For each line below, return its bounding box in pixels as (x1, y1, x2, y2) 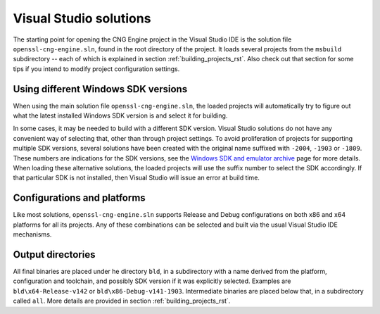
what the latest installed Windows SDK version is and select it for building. (13, 111, 228, 120)
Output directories (13, 249, 96, 260)
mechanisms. (13, 230, 52, 239)
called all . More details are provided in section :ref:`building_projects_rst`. (13, 296, 231, 306)
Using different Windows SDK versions (13, 83, 188, 95)
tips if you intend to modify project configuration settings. (13, 64, 180, 73)
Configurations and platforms (13, 192, 146, 204)
